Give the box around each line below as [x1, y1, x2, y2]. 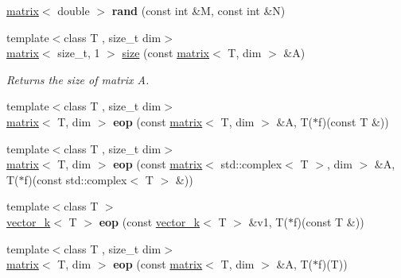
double [57, 2, 90, 18]
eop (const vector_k [99, 213, 200, 230]
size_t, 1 [57, 44, 100, 61]
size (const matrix [122, 44, 210, 61]
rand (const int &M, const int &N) [111, 2, 286, 18]
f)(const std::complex [24, 171, 127, 187]
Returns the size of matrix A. [6, 71, 150, 87]
